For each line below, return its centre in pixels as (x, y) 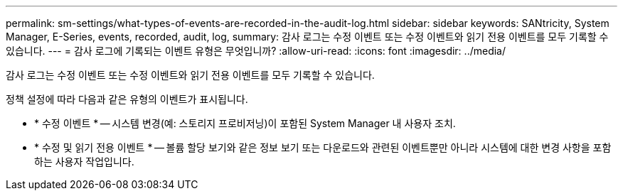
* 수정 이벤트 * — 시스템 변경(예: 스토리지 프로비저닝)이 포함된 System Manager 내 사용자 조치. (245, 123)
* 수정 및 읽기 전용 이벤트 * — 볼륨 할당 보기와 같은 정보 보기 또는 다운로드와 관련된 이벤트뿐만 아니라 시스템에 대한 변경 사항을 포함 (323, 147)
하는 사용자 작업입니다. (84, 162)
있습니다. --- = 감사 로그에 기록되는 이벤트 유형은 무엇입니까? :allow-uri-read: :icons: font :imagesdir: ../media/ (256, 51)
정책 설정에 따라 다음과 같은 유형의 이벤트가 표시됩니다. (127, 99)
